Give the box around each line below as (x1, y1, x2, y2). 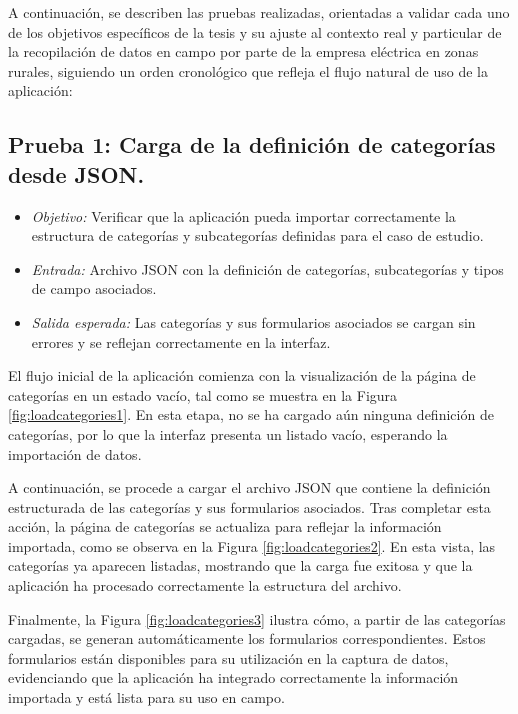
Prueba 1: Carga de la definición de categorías (8, 129, 496, 160)
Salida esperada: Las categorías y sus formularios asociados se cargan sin (31, 311, 476, 332)
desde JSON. (8, 158, 145, 189)
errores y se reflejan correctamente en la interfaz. (31, 331, 331, 352)
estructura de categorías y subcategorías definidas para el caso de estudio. (31, 225, 484, 246)
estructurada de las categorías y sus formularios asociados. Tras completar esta (8, 496, 491, 517)
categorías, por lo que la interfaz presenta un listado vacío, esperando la (8, 423, 448, 444)
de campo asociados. (31, 278, 157, 299)
